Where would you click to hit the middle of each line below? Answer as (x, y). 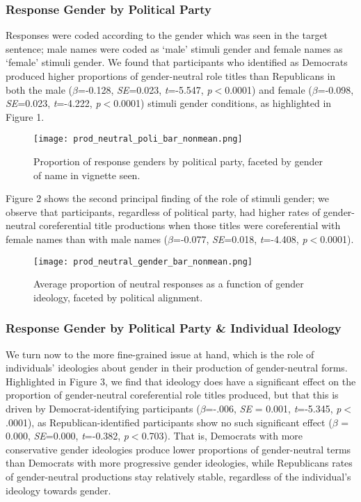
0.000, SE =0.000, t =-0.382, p (67, 436)
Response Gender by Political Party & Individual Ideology (174, 328)
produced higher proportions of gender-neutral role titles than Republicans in (171, 76)
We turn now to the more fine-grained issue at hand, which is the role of (160, 354)
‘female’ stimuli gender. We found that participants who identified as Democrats (177, 62)
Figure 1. (25, 116)
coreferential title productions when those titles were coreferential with (190, 225)
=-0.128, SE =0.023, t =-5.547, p (145, 89)
